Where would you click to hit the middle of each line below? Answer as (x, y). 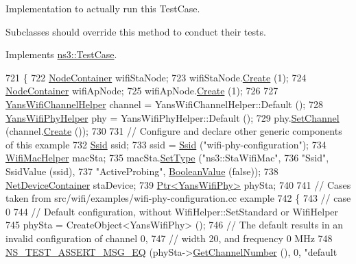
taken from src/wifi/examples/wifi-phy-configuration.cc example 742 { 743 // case (178, 198)
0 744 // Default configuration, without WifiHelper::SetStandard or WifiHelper (172, 211)
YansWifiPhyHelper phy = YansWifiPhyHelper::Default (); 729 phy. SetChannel (173, 117)
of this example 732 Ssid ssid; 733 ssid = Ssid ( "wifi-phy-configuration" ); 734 (166, 144)
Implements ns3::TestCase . (61, 54)
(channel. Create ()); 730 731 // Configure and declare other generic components (174, 131)
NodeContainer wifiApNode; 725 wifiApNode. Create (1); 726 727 (142, 91)
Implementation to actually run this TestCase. (103, 8)
